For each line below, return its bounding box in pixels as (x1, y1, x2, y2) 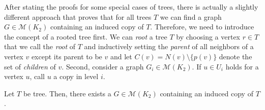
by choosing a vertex (176, 31, 240, 42)
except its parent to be (31, 51, 102, 61)
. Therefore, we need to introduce (150, 21, 254, 32)
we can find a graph (160, 11, 222, 22)
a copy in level (53, 71, 99, 82)
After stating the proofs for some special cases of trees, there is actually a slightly (4, 2, 258, 12)
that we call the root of (4, 41, 76, 52)
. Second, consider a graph (62, 61, 144, 71)
